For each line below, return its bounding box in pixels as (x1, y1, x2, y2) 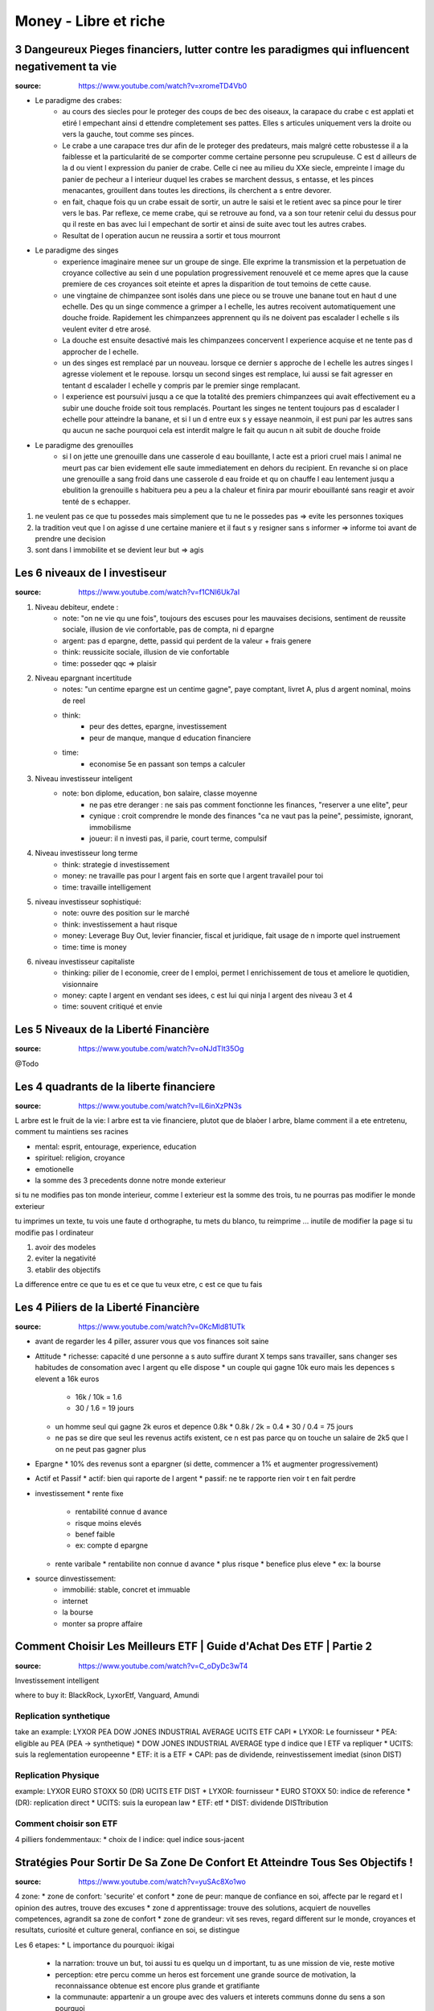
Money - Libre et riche (14, 12, 166, 30)
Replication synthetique (14, 1710, 111, 1721)
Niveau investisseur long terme (35, 849, 138, 858)
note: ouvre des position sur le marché (62, 908, 190, 918)
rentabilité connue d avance (75, 1507, 168, 1516)
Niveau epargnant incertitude (35, 672, 133, 683)
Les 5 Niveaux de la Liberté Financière (14, 1022, 210, 1037)
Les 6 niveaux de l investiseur (14, 566, 167, 580)
